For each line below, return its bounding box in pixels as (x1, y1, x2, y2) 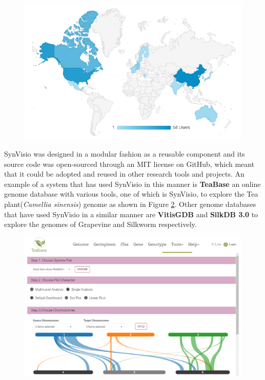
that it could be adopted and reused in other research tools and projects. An (4, 168, 244, 179)
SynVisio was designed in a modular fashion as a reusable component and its (4, 148, 245, 159)
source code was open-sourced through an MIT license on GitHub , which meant (4, 158, 255, 169)
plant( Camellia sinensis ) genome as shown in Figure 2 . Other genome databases (4, 198, 256, 209)
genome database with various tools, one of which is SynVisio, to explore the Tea (4, 188, 258, 199)
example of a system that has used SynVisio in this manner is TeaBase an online (4, 178, 261, 189)
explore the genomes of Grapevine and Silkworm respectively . (4, 219, 197, 230)
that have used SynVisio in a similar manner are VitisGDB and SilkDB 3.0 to (4, 208, 258, 219)
